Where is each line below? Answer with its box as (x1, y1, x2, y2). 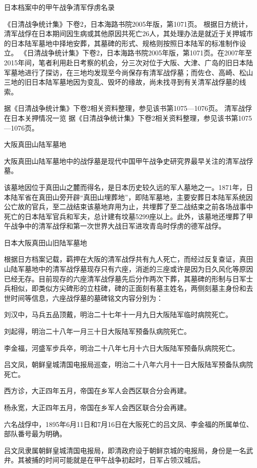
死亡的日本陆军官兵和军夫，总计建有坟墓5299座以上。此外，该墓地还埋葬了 (4, 211, 246, 221)
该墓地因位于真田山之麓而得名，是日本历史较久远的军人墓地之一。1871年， (4, 182, 246, 192)
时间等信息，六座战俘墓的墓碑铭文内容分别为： (10, 292, 163, 303)
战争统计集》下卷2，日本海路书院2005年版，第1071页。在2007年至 (41, 47, 252, 58)
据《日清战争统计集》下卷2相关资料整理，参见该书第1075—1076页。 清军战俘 (4, 103, 252, 113)
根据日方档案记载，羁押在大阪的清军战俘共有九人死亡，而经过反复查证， (4, 254, 239, 264)
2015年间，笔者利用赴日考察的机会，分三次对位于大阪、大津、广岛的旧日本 (4, 57, 246, 67)
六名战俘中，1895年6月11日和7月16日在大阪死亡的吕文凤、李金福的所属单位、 (4, 419, 253, 429)
